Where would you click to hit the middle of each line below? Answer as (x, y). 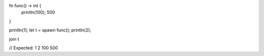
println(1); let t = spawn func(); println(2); (50, 30)
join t (14, 39)
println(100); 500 (38, 13)
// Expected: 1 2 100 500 (33, 48)
